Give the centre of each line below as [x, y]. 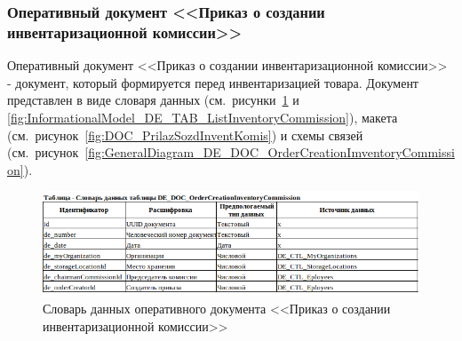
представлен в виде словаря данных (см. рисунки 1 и [153, 100]
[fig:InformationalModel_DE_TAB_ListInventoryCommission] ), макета [203, 117]
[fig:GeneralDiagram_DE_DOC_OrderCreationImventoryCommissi [270, 152]
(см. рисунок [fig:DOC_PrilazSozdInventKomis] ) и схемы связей [185, 135]
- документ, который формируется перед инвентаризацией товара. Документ [213, 82]
